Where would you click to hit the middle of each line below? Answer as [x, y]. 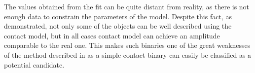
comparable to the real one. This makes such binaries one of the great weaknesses [127, 45]
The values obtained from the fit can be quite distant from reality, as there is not [127, 6]
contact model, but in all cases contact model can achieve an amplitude [112, 35]
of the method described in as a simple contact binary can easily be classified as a [128, 55]
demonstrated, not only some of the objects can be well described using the [118, 26]
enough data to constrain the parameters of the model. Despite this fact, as [118, 16]
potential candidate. [34, 64]
